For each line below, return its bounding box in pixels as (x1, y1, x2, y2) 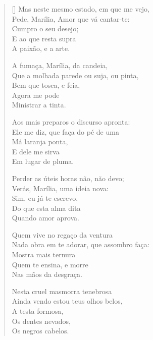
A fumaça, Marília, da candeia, (12, 60, 108, 70)
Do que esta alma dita (12, 202, 81, 213)
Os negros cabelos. (12, 325, 69, 336)
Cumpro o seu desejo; (12, 23, 79, 34)
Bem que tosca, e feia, (12, 80, 80, 90)
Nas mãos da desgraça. (12, 269, 82, 279)
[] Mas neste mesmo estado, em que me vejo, (12, 4, 149, 14)
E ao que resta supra (12, 33, 76, 43)
